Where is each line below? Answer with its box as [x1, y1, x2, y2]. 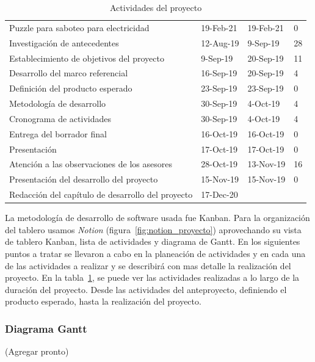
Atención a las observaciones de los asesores [9, 157, 172, 170]
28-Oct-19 [201, 157, 238, 170]
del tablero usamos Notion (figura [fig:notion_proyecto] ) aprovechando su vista [5, 223, 302, 236]
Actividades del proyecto [110, 1, 202, 13]
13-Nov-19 [247, 157, 286, 170]
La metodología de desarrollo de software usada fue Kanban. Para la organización [5, 211, 310, 224]
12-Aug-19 [201, 36, 239, 49]
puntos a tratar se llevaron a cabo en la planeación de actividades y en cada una [5, 247, 306, 259]
